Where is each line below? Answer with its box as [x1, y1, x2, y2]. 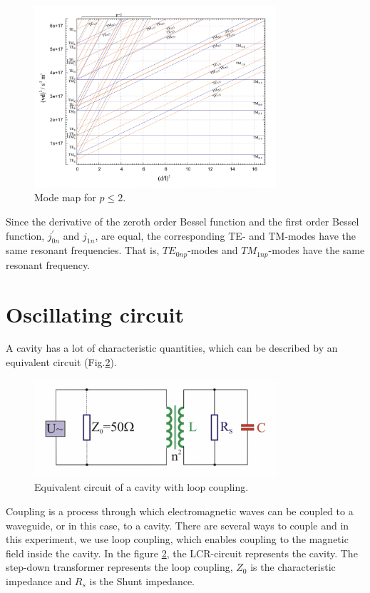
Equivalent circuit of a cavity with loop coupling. [34, 480, 249, 495]
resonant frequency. [6, 257, 91, 272]
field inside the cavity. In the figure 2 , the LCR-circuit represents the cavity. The [6, 545, 358, 560]
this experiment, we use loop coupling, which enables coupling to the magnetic [6, 532, 349, 547]
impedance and [6, 573, 72, 588]
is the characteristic [250, 559, 336, 574]
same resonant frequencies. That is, [6, 243, 160, 258]
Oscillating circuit [6, 299, 184, 328]
